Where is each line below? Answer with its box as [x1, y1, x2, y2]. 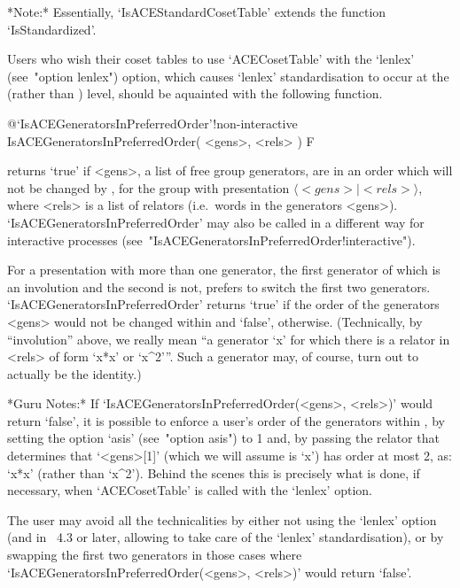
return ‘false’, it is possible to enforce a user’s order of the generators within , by [7, 411, 445, 429]
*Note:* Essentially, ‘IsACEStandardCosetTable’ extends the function [7, 3, 386, 20]
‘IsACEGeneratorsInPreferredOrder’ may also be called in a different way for [7, 213, 425, 231]
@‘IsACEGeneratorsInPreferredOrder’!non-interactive [7, 113, 298, 132]
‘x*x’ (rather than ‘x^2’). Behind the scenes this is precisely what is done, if [7, 463, 420, 482]
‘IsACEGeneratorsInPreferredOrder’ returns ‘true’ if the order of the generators [7, 295, 440, 313]
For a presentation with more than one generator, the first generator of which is [7, 260, 441, 279]
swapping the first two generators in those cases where [7, 545, 302, 564]
